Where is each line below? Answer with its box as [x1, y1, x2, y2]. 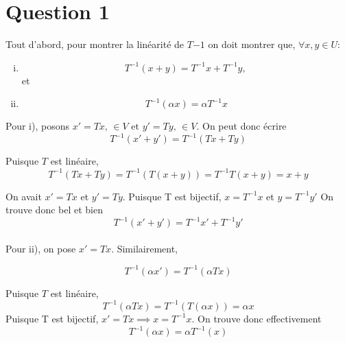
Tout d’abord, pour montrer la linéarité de [5, 37, 185, 51]
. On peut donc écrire [196, 119, 287, 133]
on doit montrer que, [208, 37, 296, 51]
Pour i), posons [5, 119, 69, 133]
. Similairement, [111, 241, 178, 255]
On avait [5, 189, 42, 203]
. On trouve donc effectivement [191, 311, 322, 325]
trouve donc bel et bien [5, 202, 103, 217]
